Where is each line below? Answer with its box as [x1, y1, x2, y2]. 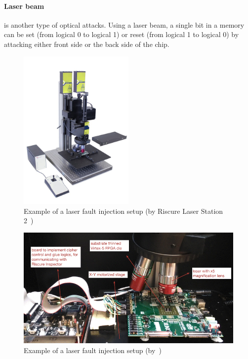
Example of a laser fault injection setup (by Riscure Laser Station [24, 205, 223, 216]
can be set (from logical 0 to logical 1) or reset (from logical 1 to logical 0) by [4, 29, 239, 40]
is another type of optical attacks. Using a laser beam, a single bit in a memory [4, 19, 245, 30]
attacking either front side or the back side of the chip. [4, 39, 169, 49]
